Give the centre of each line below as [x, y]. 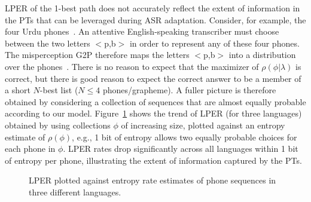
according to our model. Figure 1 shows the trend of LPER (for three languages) [153, 113]
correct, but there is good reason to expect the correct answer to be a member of [153, 78]
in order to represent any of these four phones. [214, 43]
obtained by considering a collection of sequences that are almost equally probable [155, 101]
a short [18, 90]
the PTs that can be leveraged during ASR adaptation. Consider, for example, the [155, 19]
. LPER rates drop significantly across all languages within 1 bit [181, 149]
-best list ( [59, 90]
